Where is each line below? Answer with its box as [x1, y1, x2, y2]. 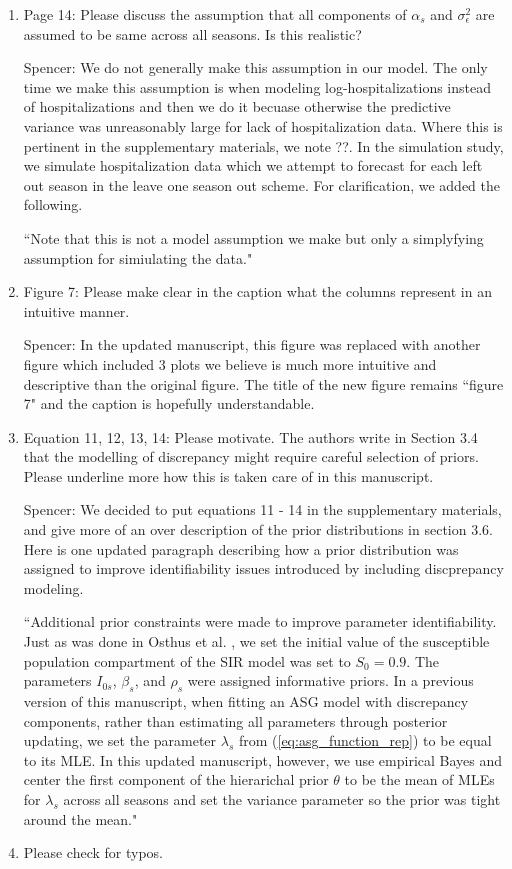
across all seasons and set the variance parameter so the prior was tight [63, 788, 501, 809]
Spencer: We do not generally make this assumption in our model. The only [23, 57, 488, 78]
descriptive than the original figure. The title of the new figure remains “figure [23, 373, 504, 394]
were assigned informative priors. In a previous [187, 670, 474, 691]
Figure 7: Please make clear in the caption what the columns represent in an [23, 281, 492, 302]
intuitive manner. [23, 300, 130, 321]
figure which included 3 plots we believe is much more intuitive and [23, 353, 437, 374]
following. [23, 194, 83, 215]
